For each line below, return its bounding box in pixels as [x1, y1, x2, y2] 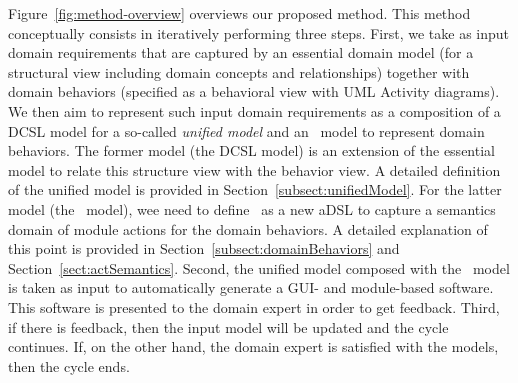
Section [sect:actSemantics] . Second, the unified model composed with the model [8, 257, 510, 278]
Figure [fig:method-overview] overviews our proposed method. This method [8, 3, 471, 23]
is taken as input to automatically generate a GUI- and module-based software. [8, 277, 494, 298]
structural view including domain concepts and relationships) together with [8, 61, 470, 82]
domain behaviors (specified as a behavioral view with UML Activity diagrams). [8, 81, 500, 102]
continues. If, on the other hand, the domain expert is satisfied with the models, [8, 336, 499, 357]
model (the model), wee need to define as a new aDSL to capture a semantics [8, 198, 496, 219]
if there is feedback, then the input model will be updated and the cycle [8, 316, 449, 337]
